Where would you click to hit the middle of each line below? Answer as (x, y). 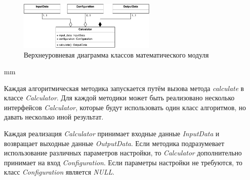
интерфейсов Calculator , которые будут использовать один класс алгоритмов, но (125, 107)
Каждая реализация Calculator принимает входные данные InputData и (112, 133)
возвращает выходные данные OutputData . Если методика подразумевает (114, 143)
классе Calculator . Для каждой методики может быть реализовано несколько (119, 98)
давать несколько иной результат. (54, 117)
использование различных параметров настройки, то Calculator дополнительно (123, 153)
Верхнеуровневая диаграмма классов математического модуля (116, 55)
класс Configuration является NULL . (59, 172)
